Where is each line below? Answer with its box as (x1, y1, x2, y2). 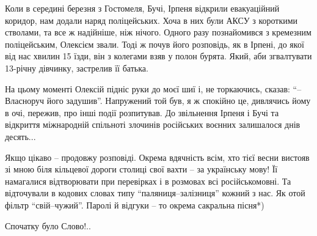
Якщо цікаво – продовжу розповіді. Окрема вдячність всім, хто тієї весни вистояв (5, 150, 310, 163)
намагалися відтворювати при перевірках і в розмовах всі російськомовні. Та (5, 174, 291, 187)
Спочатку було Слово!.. (5, 219, 91, 232)
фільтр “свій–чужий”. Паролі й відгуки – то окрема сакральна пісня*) (5, 198, 264, 211)
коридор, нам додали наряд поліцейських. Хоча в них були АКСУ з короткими (5, 13, 298, 26)
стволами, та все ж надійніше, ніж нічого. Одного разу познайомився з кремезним (5, 26, 312, 39)
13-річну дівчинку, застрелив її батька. (5, 61, 148, 74)
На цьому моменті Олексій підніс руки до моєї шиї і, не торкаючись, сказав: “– (5, 82, 302, 95)
